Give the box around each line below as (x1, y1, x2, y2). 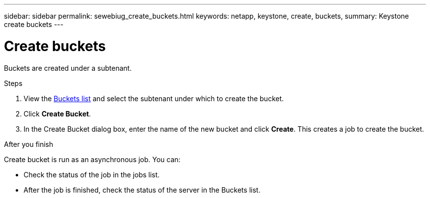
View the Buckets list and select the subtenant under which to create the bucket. (24, 94, 284, 103)
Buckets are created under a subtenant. (4, 63, 132, 72)
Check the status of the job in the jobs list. (24, 170, 160, 179)
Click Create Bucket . (24, 109, 91, 118)
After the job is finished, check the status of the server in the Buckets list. (24, 185, 261, 194)
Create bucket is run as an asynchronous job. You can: (4, 155, 181, 164)
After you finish (4, 140, 54, 148)
